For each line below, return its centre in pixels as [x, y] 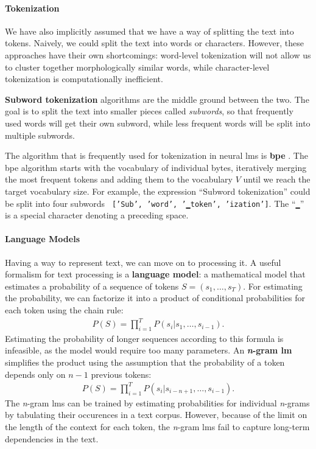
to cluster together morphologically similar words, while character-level [137, 67]
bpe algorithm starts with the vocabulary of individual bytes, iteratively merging [156, 167]
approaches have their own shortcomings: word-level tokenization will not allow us [158, 54]
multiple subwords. [40, 135]
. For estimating [273, 286]
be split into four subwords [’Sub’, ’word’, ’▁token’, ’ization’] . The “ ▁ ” [155, 203]
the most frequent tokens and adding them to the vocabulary [119, 179]
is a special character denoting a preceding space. [97, 215]
